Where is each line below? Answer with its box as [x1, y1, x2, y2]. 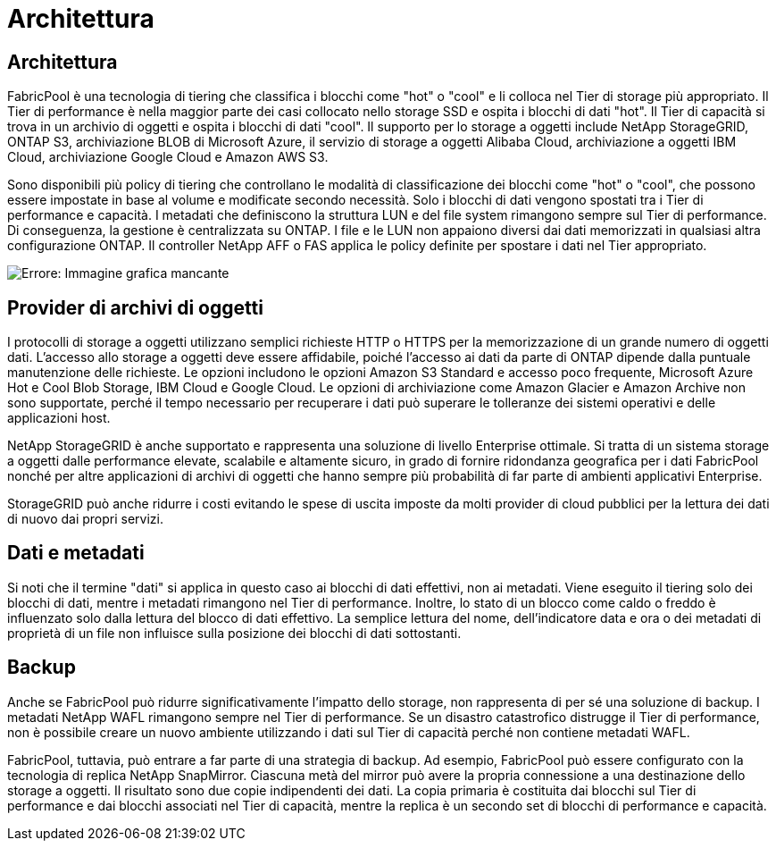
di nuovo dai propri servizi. [7, 511, 164, 527]
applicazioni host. [7, 410, 111, 426]
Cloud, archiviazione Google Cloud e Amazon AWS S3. [7, 149, 329, 165]
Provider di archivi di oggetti [7, 296, 263, 319]
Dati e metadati [7, 542, 145, 565]
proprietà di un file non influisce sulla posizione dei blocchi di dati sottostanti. [7, 625, 462, 641]
